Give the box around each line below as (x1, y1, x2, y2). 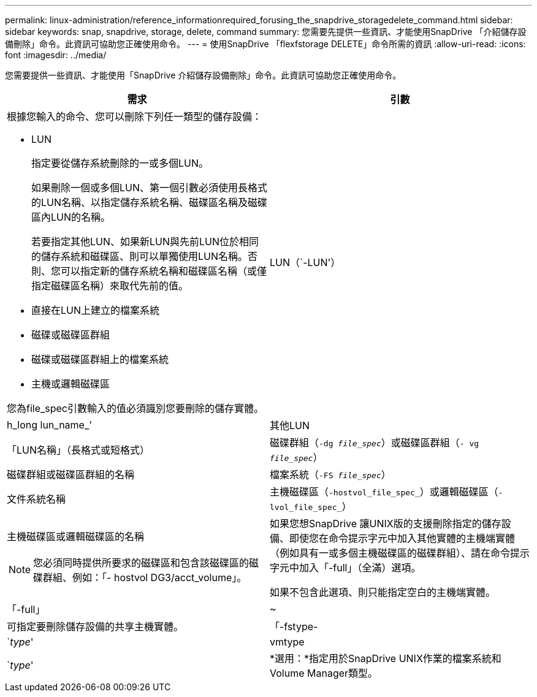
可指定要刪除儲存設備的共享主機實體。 (7, 620, 184, 633)
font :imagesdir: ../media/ (5, 50, 107, 60)
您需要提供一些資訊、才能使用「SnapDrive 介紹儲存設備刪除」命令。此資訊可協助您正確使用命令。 (5, 70, 402, 80)
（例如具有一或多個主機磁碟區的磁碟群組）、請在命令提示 (270, 547, 530, 559)
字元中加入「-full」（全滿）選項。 (270, 562, 421, 574)
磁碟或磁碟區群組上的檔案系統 (31, 353, 169, 365)
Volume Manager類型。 (270, 667, 378, 679)
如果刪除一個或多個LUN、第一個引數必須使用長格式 (31, 181, 268, 194)
